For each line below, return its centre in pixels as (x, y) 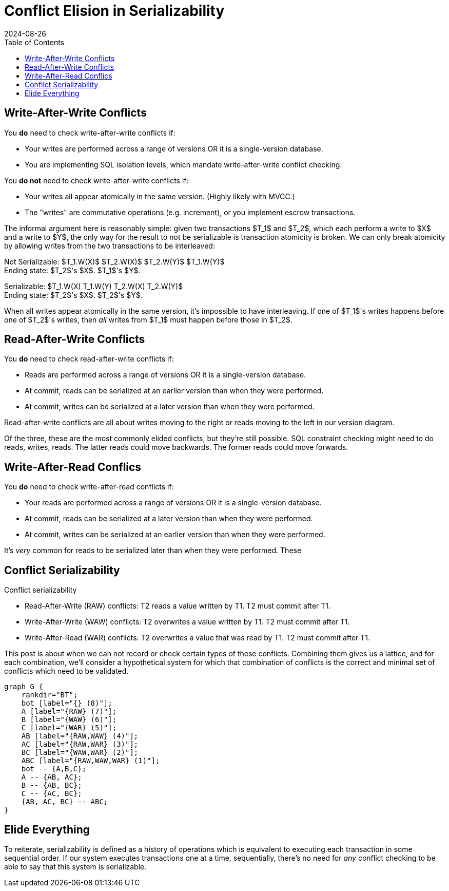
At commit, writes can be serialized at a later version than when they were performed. (170, 407)
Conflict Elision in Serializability (114, 11)
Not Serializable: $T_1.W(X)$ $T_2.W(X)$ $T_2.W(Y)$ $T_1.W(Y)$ (114, 261)
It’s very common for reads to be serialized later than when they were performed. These (153, 551)
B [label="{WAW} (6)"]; (69, 720)
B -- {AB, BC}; (52, 785)
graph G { (24, 687)
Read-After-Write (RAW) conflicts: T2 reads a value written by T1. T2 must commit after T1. (178, 606)
